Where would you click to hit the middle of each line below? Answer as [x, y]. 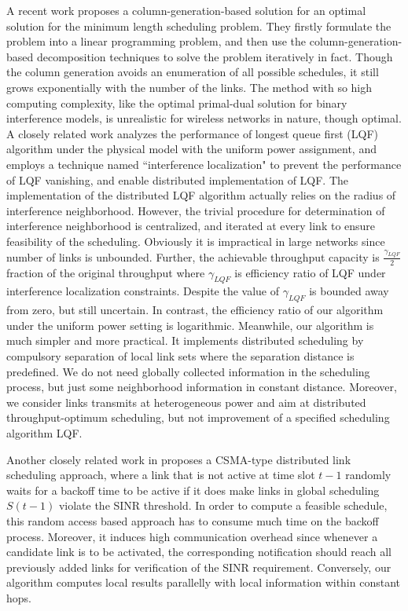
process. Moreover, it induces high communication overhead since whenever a [192, 536]
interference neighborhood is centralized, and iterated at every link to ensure [191, 226]
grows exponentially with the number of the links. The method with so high [189, 87]
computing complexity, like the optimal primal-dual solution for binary [177, 102]
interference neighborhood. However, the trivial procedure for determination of [196, 210]
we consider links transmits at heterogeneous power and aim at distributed [186, 402]
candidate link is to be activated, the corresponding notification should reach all [199, 552]
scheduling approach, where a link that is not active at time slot [161, 475]
